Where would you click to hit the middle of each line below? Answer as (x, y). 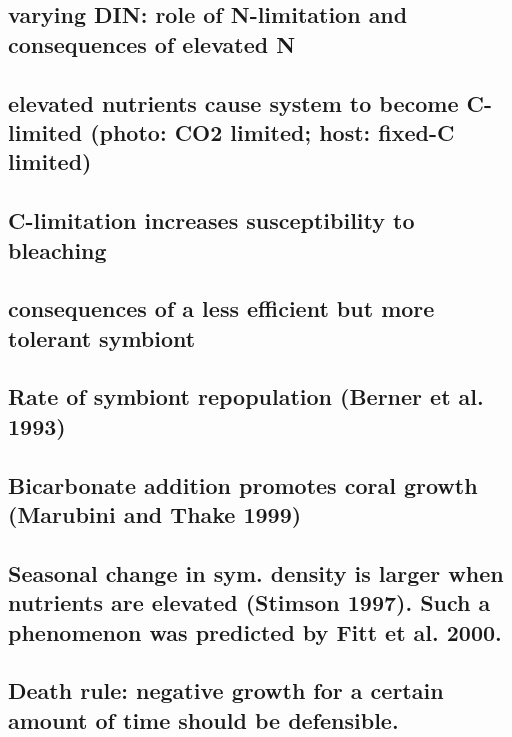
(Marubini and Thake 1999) (155, 514)
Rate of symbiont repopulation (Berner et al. (246, 396)
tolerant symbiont (102, 337)
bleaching (57, 249)
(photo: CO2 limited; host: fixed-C (272, 131)
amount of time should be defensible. (203, 719)
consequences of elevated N (152, 43)
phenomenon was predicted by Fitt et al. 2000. (255, 631)
